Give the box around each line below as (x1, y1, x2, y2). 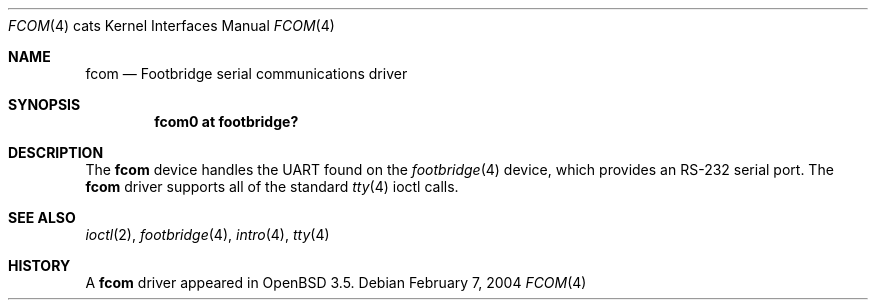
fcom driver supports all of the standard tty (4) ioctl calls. (85, 178, 459, 195)
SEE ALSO (8, 209, 76, 226)
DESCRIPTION (8, 144, 104, 161)
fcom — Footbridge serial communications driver (85, 65, 408, 82)
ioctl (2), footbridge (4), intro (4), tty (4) (85, 226, 330, 243)
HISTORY (8, 257, 71, 274)
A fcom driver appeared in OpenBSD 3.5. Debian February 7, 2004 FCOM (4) (85, 274, 587, 291)
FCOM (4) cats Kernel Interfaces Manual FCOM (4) (8, 17, 335, 34)
